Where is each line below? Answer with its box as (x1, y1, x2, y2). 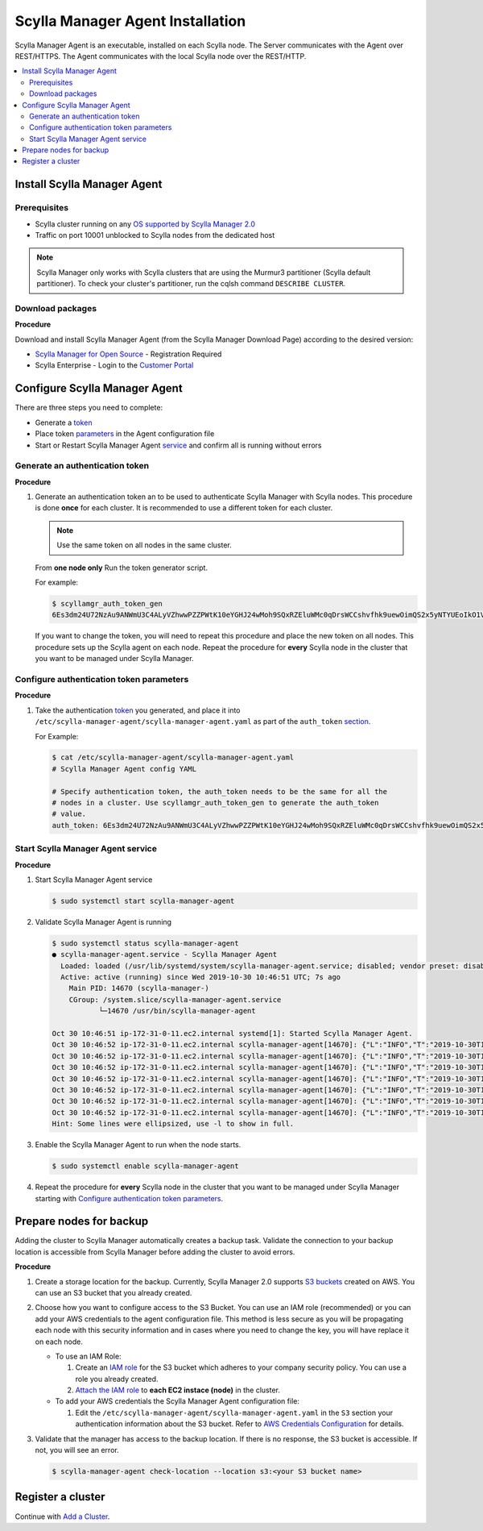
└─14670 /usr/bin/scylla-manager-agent (98, 1006, 257, 1016)
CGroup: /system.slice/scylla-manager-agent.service (68, 995, 282, 1004)
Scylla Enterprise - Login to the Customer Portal (35, 360, 194, 370)
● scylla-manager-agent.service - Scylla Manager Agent (52, 950, 278, 959)
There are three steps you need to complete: (14, 403, 163, 413)
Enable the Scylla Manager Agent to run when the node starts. (35, 1140, 242, 1150)
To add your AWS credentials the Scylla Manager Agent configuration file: (55, 1396, 299, 1406)
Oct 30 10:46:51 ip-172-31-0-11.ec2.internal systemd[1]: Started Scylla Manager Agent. (52, 1029, 414, 1038)
